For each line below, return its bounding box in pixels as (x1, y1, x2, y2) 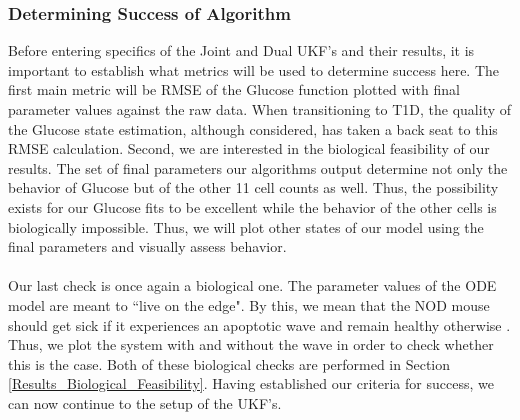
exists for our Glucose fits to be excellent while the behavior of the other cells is (8, 196, 497, 217)
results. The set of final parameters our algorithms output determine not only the (8, 157, 508, 178)
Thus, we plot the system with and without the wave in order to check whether (8, 334, 494, 355)
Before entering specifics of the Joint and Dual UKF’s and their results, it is (8, 40, 475, 61)
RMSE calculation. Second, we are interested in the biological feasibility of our (8, 138, 490, 159)
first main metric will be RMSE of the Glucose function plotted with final (8, 79, 460, 100)
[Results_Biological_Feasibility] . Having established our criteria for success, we (8, 373, 494, 394)
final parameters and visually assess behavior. (8, 236, 287, 257)
